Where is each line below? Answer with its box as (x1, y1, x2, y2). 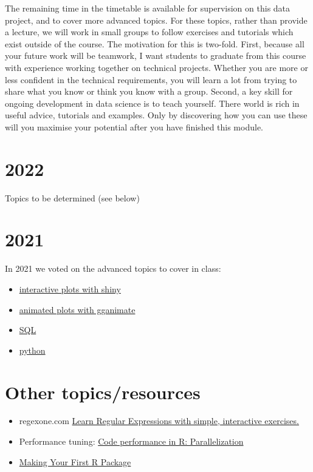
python (19, 343, 46, 356)
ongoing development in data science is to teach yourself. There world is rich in (5, 96, 300, 109)
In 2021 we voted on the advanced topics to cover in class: (5, 262, 221, 275)
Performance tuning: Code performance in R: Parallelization (19, 435, 244, 448)
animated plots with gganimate (19, 303, 136, 315)
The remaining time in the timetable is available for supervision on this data (5, 2, 291, 14)
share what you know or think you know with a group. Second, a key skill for (5, 85, 293, 98)
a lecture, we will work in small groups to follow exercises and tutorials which (5, 25, 294, 38)
